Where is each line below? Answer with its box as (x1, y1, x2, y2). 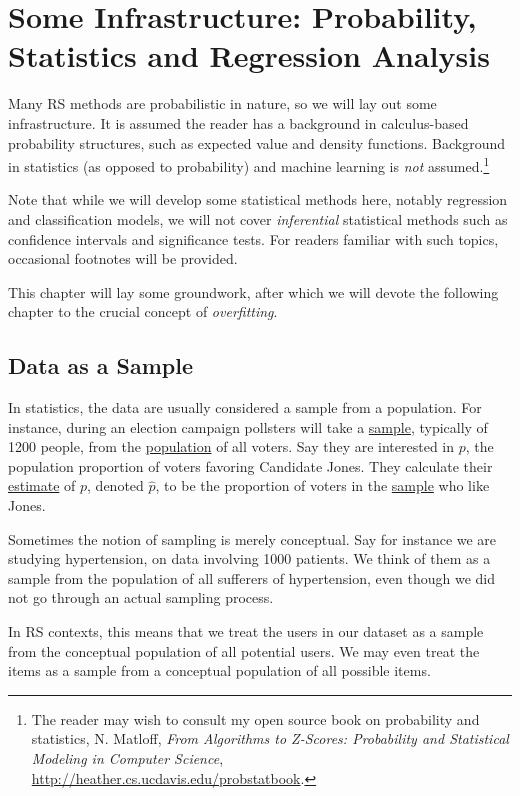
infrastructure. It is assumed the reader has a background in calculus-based (8, 112, 469, 133)
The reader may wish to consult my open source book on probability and (31, 708, 480, 729)
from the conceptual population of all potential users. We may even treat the (8, 640, 480, 661)
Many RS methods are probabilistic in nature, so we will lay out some (8, 93, 437, 114)
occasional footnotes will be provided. (8, 248, 238, 269)
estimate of (8, 475, 76, 496)
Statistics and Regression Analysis (8, 35, 490, 76)
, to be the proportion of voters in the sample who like (155, 475, 490, 496)
